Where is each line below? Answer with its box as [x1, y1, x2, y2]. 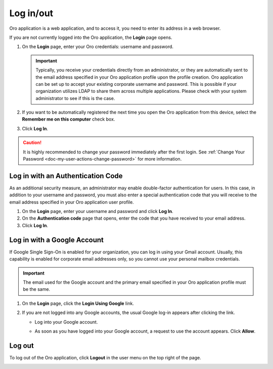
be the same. [23, 286, 51, 292]
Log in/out [9, 8, 54, 19]
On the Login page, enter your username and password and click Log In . [22, 208, 174, 215]
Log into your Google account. [34, 319, 98, 325]
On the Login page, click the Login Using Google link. [22, 300, 134, 306]
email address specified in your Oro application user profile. [9, 199, 134, 205]
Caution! [23, 139, 42, 146]
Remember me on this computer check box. [22, 116, 115, 122]
